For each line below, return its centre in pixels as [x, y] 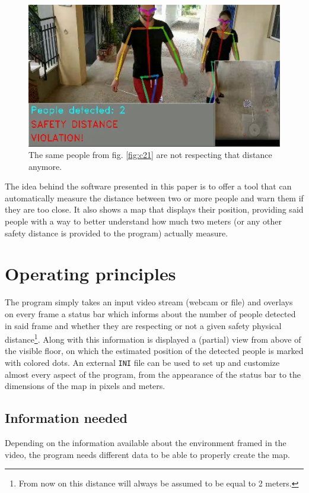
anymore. [45, 166]
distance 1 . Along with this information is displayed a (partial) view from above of [153, 338]
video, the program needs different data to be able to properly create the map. [147, 454]
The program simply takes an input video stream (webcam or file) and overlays [149, 302]
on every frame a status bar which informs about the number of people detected [150, 313]
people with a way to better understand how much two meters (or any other [143, 221]
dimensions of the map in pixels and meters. [85, 386]
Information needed [66, 418]
